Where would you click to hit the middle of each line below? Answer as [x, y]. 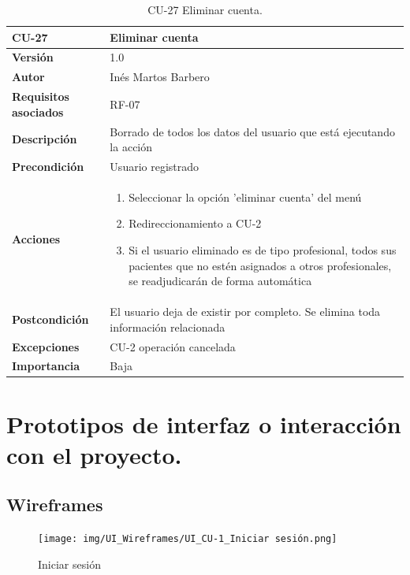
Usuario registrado [155, 166]
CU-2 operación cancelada [173, 346]
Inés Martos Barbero [160, 77]
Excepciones [46, 346]
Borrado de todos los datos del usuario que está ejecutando [252, 131]
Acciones [36, 239]
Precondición [48, 166]
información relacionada [168, 326]
